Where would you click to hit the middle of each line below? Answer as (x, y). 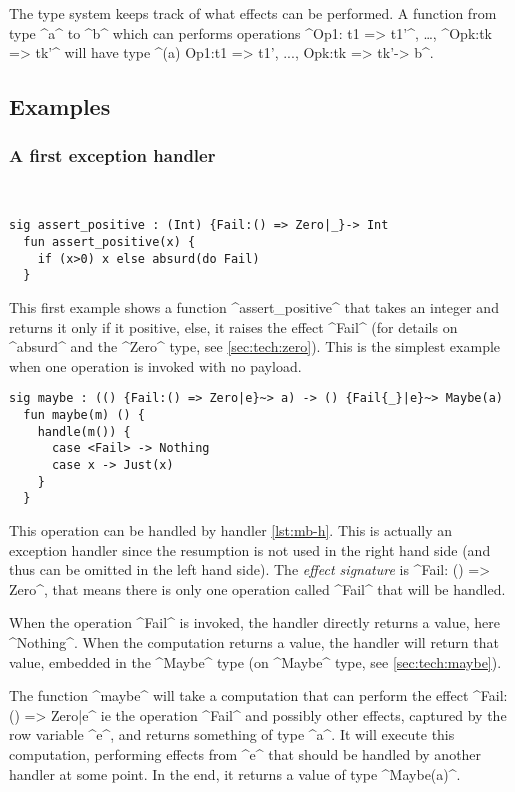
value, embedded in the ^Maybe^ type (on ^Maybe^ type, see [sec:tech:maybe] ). (255, 661)
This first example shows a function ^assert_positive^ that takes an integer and (254, 307)
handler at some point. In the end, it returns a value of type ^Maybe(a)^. (235, 773)
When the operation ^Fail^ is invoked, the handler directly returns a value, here (255, 622)
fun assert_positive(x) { (109, 242)
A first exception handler (112, 155)
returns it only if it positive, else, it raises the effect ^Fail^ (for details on (233, 326)
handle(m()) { (84, 431)
